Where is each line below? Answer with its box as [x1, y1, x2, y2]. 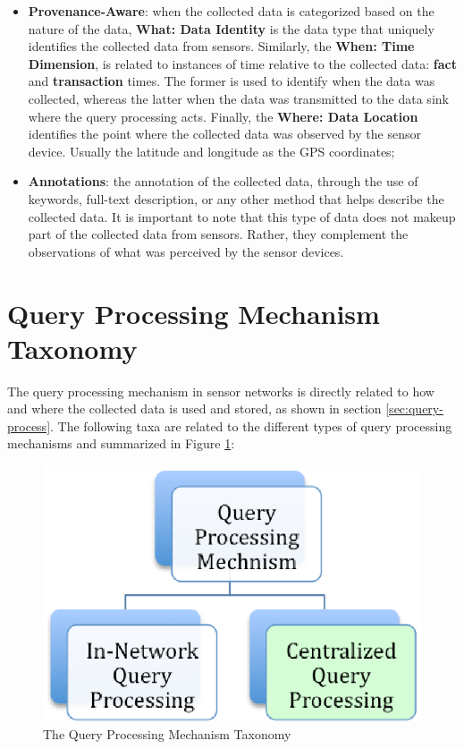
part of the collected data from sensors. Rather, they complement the [28, 225, 409, 243]
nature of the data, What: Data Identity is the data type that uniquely [28, 19, 434, 38]
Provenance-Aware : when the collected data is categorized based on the [28, 2, 434, 20]
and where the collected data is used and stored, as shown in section [7, 399, 382, 418]
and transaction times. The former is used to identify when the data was [28, 72, 435, 90]
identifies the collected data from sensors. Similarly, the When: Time [28, 37, 415, 55]
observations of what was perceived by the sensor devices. [28, 242, 344, 260]
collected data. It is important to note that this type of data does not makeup [28, 207, 456, 226]
